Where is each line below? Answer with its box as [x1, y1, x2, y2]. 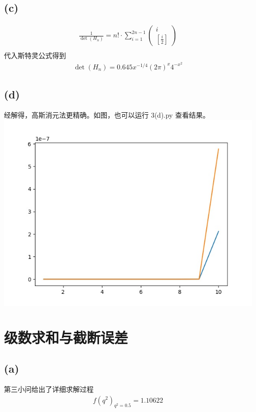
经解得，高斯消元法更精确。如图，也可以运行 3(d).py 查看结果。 [4, 110, 210, 120]
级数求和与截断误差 [4, 327, 128, 347]
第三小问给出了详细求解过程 [4, 383, 94, 394]
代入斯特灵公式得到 [4, 50, 66, 61]
